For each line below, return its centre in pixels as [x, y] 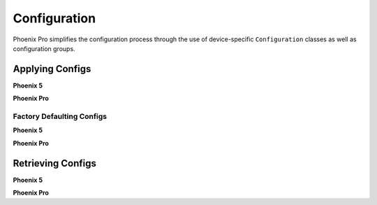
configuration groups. [44, 48]
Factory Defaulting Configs [60, 116]
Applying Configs [52, 69]
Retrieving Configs [55, 163]
